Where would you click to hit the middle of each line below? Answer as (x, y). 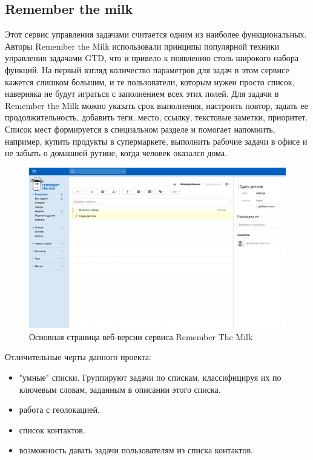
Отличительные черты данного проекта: (78, 357)
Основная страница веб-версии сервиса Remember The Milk (141, 336)
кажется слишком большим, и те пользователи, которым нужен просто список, (150, 81)
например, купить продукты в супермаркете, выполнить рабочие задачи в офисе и (156, 141)
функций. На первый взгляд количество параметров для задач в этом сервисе (147, 69)
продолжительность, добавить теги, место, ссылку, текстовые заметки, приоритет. (156, 117)
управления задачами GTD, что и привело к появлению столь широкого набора (152, 58)
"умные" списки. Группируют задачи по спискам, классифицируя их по (150, 377)
